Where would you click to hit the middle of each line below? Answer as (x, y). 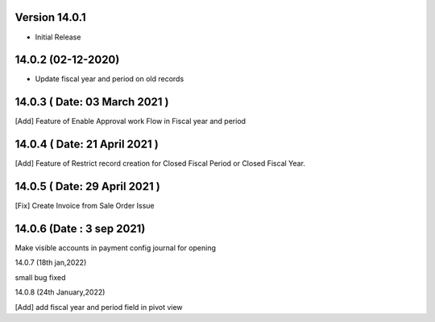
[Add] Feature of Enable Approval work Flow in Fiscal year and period (130, 122)
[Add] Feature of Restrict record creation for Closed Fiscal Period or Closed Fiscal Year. (160, 163)
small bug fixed (40, 277)
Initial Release (58, 37)
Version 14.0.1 (50, 17)
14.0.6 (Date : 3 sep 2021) (80, 228)
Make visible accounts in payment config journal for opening (116, 248)
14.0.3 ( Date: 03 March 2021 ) (92, 102)
